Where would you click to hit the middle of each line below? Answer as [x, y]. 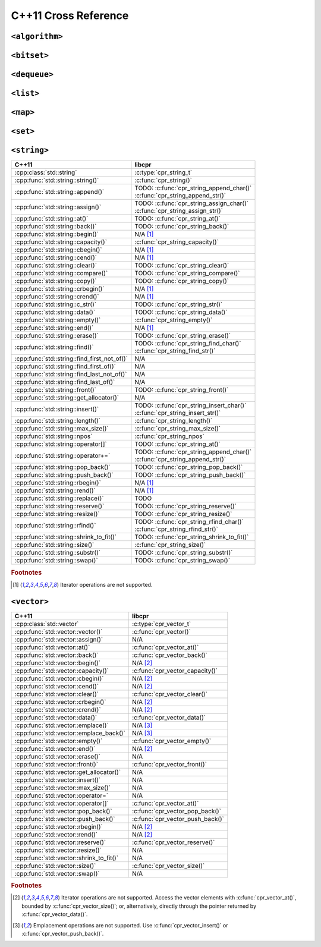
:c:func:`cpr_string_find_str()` [175, 351]
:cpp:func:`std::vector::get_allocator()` [68, 772]
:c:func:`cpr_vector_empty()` [171, 741]
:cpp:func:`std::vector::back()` [56, 655]
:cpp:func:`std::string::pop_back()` [62, 467]
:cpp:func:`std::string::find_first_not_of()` [71, 358]
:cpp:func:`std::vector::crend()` [58, 709]
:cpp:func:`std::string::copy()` [56, 281]
